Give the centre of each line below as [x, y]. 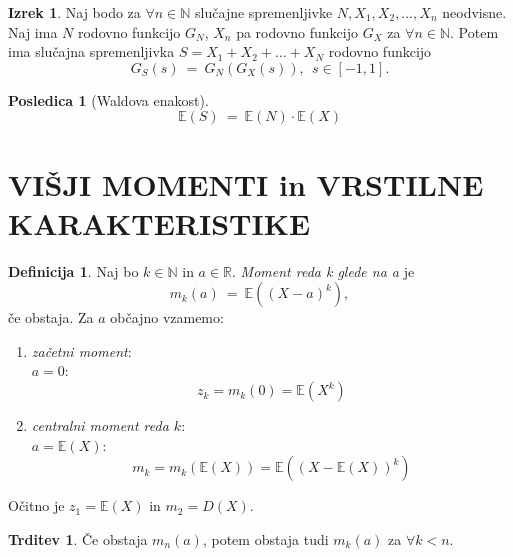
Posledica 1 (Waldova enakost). [108, 99]
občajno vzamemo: [167, 317]
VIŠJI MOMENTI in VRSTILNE [246, 183]
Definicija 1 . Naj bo [73, 270]
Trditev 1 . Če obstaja [78, 538]
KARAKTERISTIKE [159, 222]
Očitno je [36, 505]
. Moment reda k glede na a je [323, 270]
